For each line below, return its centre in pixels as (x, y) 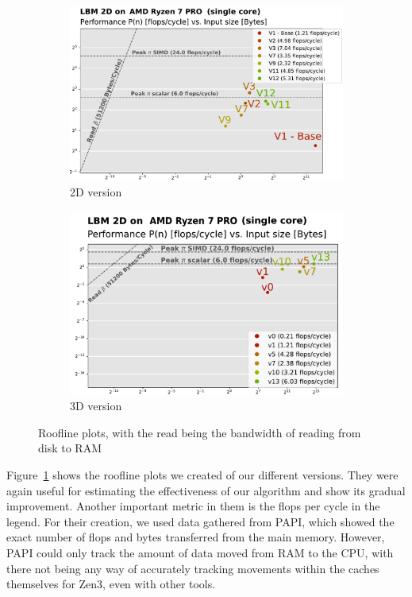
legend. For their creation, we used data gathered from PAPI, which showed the (200, 521)
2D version (96, 191)
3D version (96, 406)
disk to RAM (70, 448)
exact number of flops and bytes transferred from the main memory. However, (196, 537)
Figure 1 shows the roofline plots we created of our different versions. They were (202, 475)
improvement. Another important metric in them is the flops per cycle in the (193, 506)
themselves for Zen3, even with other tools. (111, 584)
